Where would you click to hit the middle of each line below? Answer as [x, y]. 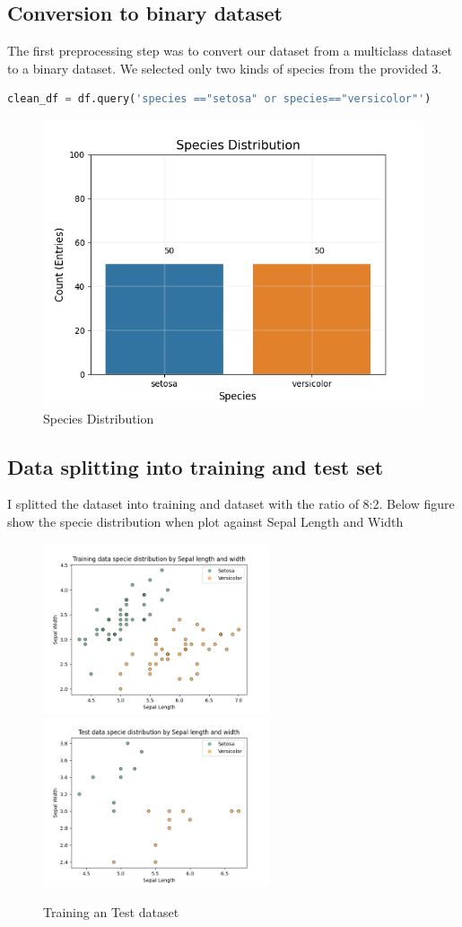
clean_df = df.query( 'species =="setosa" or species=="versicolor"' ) [219, 99]
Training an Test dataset [111, 911]
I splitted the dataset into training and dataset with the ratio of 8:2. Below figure [231, 504]
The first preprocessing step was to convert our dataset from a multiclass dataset [230, 51]
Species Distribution [99, 418]
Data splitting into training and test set [196, 466]
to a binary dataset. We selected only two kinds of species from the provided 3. [225, 68]
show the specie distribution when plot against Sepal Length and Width [205, 521]
